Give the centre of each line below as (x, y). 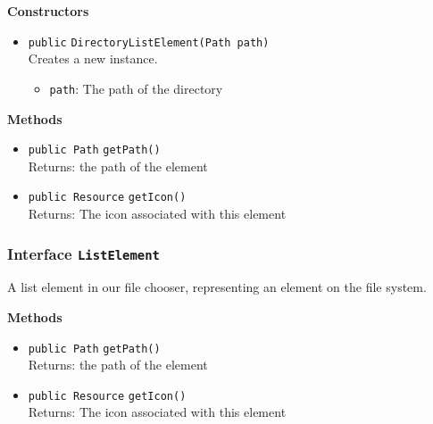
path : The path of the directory (136, 88)
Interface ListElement (83, 253)
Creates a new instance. (93, 58)
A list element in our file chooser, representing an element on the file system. (217, 287)
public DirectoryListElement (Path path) (149, 42)
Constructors (48, 11)
